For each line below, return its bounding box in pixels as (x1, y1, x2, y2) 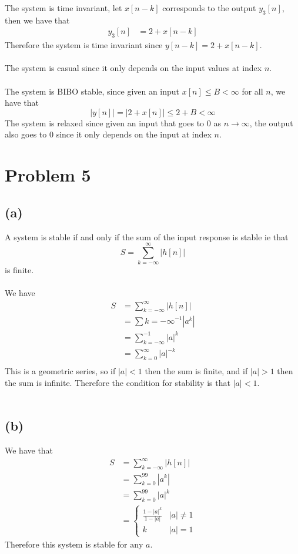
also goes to (5, 128, 47, 140)
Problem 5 (5, 163, 91, 187)
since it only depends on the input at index (56, 128, 212, 140)
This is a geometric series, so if (5, 365, 116, 377)
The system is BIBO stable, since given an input (5, 85, 180, 97)
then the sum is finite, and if (145, 365, 248, 377)
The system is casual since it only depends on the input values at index (5, 62, 262, 74)
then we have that (5, 14, 70, 26)
